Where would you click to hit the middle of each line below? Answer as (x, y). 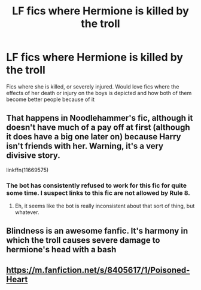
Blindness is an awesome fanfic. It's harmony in (97, 231)
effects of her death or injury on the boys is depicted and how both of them (99, 93)
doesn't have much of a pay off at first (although (98, 128)
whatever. (27, 212)
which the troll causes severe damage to (83, 240)
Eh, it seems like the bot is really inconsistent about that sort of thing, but (105, 206)
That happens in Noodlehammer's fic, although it (100, 118)
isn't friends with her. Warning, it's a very (85, 146)
